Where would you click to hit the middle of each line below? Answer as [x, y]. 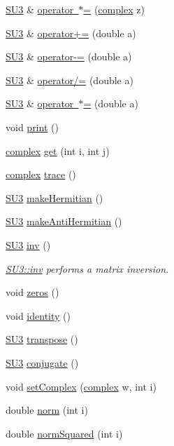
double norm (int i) [47, 410]
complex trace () [41, 174]
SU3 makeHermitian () [55, 197]
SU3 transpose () [42, 339]
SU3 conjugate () [42, 362]
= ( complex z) [114, 9]
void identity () [38, 315]
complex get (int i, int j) [58, 150]
